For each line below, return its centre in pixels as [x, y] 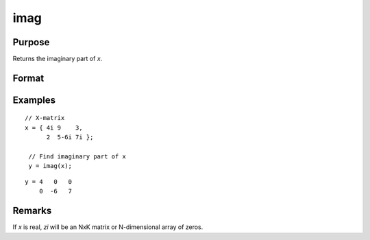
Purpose [31, 42]
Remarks [32, 211]
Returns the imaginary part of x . [58, 59]
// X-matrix [45, 118]
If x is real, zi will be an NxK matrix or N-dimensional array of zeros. [108, 227]
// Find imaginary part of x [77, 157]
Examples [34, 100]
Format [28, 78]
